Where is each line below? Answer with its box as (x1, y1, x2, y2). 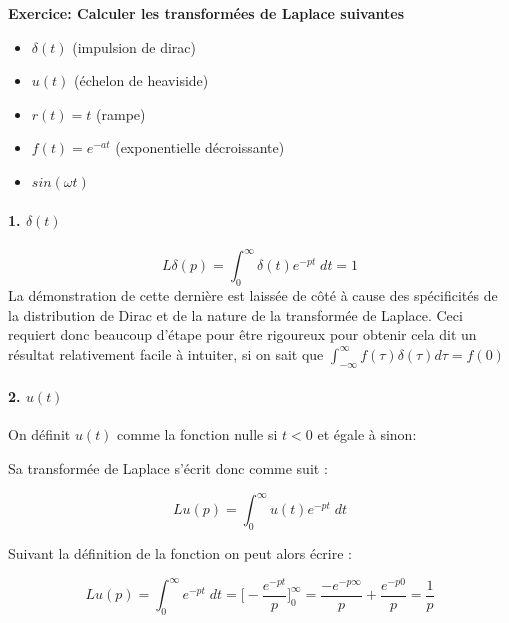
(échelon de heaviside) (74, 70, 209, 91)
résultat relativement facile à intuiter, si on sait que (8, 343, 324, 364)
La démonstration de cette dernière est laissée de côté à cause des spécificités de (8, 285, 498, 306)
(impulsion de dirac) (72, 36, 197, 57)
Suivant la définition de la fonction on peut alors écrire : (8, 542, 353, 563)
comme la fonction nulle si (117, 424, 278, 445)
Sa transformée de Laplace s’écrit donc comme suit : (8, 458, 328, 479)
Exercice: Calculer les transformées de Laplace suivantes (8, 3, 405, 23)
